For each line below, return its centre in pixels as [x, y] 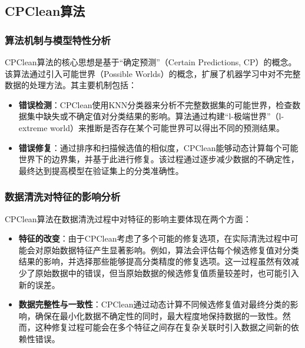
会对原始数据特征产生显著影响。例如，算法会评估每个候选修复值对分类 [163, 250]
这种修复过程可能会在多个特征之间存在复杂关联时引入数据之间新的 [163, 327]
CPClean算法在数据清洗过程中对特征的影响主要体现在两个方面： [128, 218]
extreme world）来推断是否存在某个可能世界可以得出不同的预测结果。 [151, 127]
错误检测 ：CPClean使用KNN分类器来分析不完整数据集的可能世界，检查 [155, 104]
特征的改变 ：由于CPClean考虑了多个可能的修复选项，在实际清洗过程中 [154, 238]
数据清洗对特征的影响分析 [63, 197]
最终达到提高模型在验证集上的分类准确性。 [101, 170]
